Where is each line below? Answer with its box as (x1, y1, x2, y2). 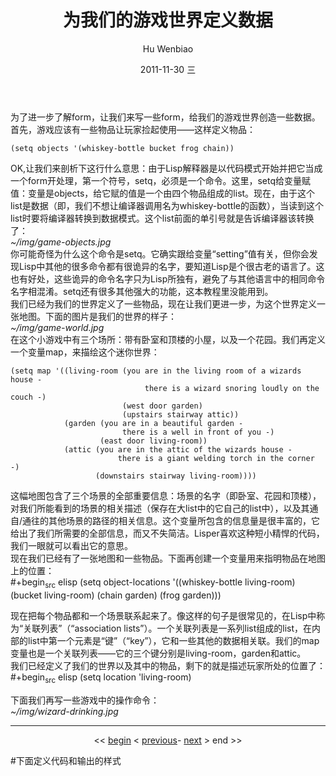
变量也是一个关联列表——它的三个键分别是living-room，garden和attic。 (10, 647, 307, 659)
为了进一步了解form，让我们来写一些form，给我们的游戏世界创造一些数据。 (10, 111, 321, 123)
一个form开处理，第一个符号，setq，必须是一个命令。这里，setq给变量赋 (10, 174, 312, 186)
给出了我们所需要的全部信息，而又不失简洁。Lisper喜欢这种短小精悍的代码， (10, 527, 325, 539)
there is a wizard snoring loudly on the (144, 383, 320, 393)
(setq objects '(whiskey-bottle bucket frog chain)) (10, 143, 235, 153)
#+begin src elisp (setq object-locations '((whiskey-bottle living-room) (10, 576, 296, 590)
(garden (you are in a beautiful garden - (63, 418, 244, 428)
